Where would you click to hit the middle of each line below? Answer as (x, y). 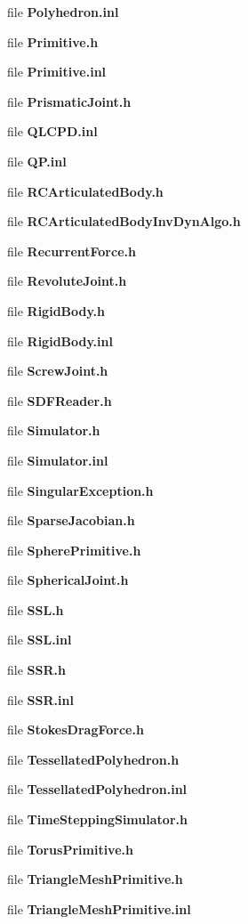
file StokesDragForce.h (76, 729)
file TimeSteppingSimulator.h (97, 819)
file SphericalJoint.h (68, 580)
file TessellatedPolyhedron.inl (97, 789)
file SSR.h (36, 670)
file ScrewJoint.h (58, 371)
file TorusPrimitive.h (70, 849)
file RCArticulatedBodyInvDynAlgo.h (124, 221)
